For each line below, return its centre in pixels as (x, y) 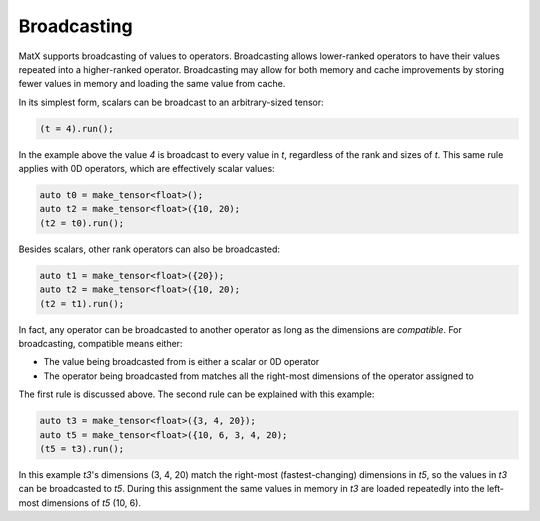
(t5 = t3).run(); (82, 448)
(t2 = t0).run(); (82, 223)
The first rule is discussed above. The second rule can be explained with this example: (196, 394)
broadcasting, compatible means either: (100, 343)
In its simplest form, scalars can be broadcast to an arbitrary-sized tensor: (171, 102)
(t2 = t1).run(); (82, 303)
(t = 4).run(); (76, 128)
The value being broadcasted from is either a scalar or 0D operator (181, 362)
